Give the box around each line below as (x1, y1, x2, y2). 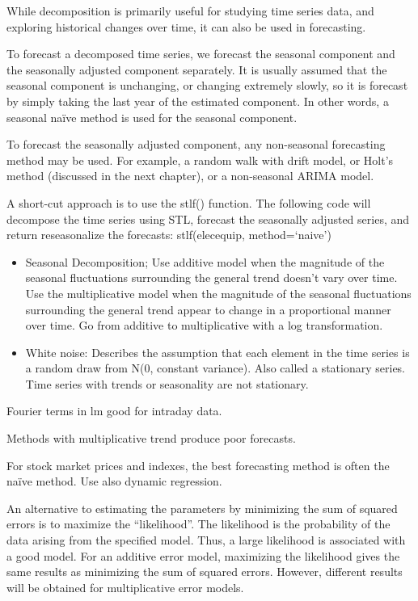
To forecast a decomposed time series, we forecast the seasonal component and (6, 45, 395, 62)
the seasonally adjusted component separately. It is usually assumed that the (6, 61, 387, 78)
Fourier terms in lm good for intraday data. (6, 402, 222, 419)
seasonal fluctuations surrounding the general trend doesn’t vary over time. (25, 269, 398, 286)
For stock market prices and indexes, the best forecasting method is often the (6, 456, 390, 473)
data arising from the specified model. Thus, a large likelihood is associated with (6, 532, 406, 548)
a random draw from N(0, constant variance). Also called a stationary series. (25, 359, 406, 376)
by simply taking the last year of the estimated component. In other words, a (6, 92, 389, 109)
